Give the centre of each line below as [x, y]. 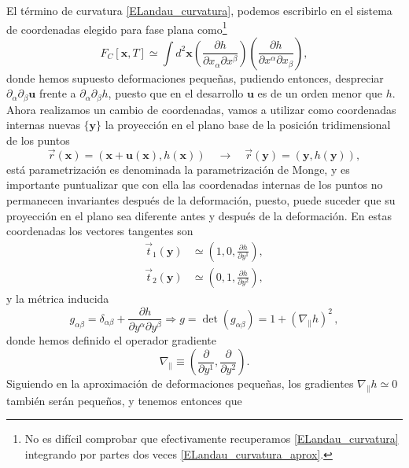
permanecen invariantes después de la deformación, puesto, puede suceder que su [201, 200]
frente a [57, 93]
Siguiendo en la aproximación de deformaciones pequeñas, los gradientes [180, 383]
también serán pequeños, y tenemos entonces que [124, 400]
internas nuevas [43, 125]
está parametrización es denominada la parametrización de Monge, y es [178, 169]
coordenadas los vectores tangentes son [100, 231]
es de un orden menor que [320, 93]
